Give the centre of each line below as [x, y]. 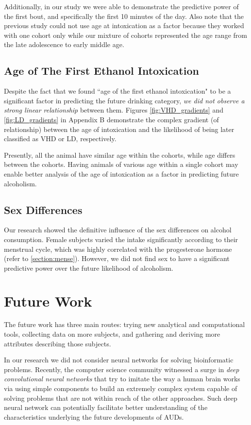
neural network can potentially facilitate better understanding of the [106, 407]
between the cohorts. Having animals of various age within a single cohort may [121, 164]
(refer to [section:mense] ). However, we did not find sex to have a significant [117, 258]
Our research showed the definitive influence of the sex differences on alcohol [118, 230]
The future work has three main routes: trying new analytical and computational [125, 324]
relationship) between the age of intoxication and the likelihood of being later [119, 129]
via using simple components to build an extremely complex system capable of [121, 388]
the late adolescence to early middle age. [64, 44]
